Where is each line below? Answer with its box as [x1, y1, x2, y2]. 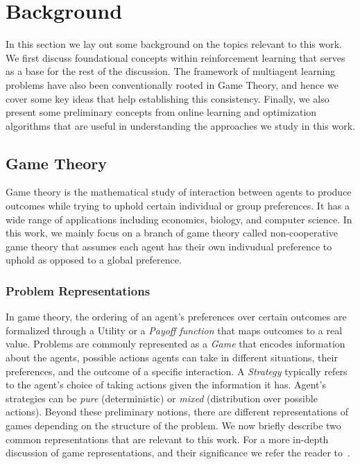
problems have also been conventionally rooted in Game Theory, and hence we [6, 77, 338, 92]
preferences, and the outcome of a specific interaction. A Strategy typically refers [6, 363, 348, 378]
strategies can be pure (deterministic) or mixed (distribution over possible [6, 390, 318, 405]
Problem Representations [6, 282, 151, 299]
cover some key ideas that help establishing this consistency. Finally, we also [6, 91, 329, 105]
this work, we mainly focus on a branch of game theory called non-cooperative [6, 225, 338, 240]
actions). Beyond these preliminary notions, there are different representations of [6, 404, 348, 419]
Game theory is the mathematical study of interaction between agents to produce [6, 184, 352, 199]
